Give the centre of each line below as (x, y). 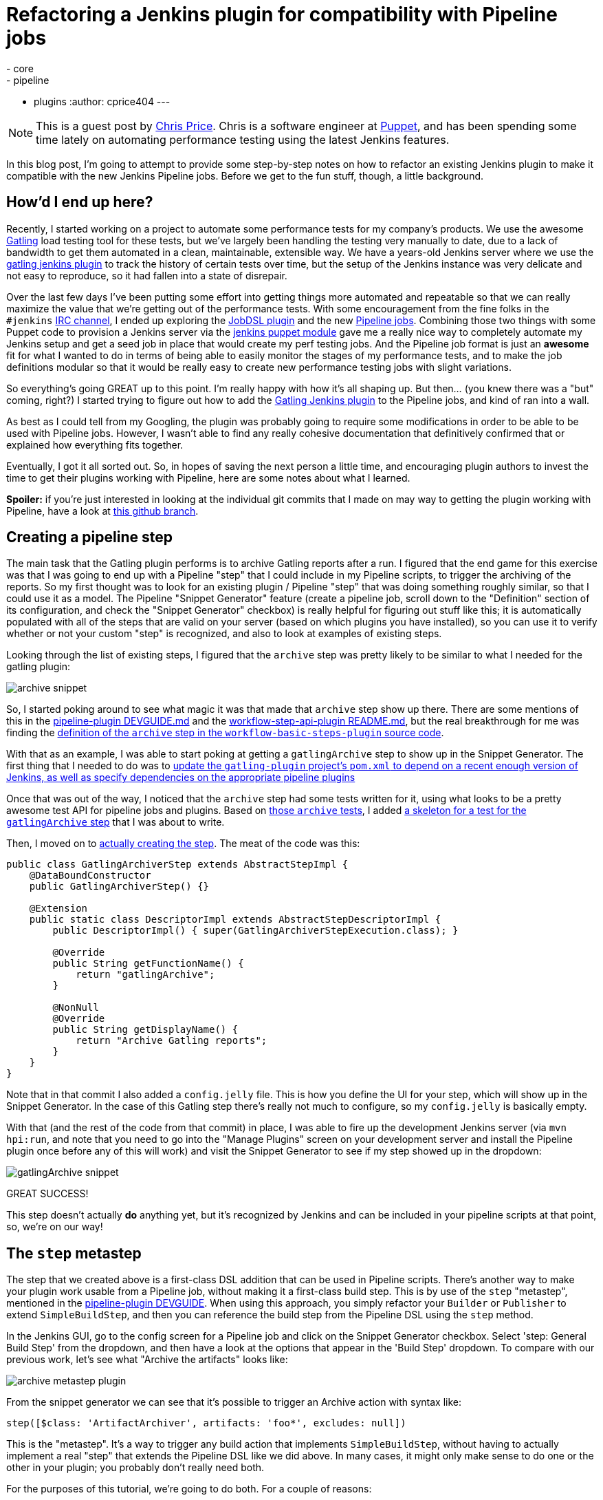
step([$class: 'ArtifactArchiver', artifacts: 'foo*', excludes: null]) (206, 1423)
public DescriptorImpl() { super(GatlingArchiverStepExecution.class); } (255, 931)
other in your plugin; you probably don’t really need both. (135, 1468)
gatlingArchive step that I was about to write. (116, 822)
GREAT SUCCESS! (47, 1194)
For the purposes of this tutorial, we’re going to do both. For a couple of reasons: (189, 1489)
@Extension (58, 909)
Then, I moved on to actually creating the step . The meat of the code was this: (183, 844)
